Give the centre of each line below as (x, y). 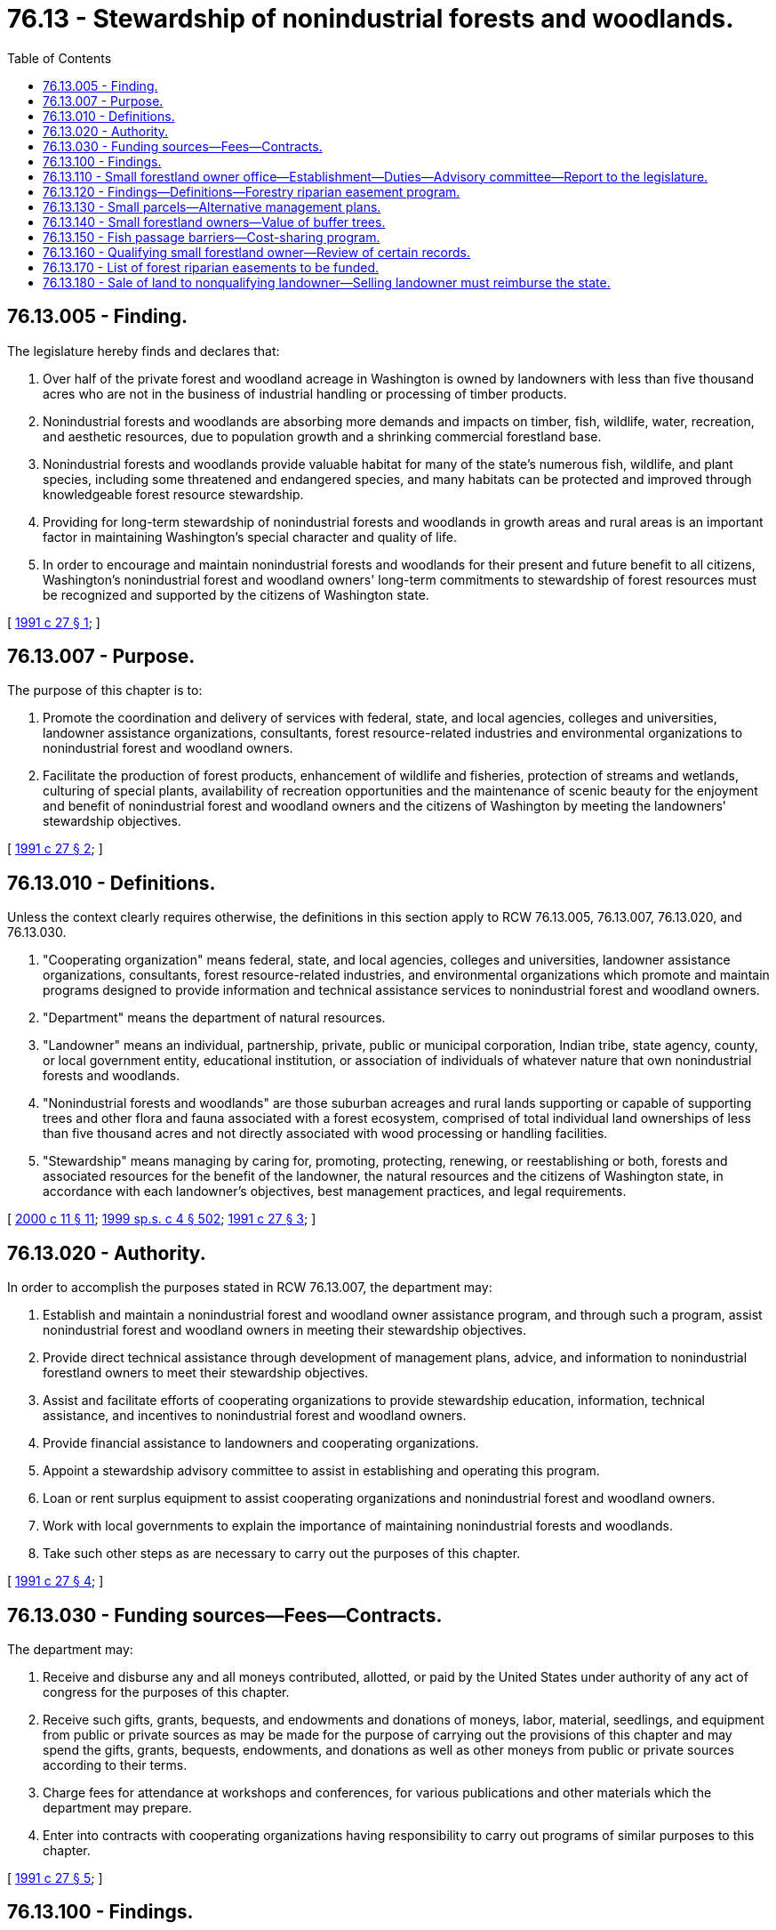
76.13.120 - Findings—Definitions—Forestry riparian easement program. (252, 191)
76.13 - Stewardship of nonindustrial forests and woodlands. (371, 19)
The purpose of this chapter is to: (105, 690)
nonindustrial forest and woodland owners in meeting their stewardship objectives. (285, 1330)
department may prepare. (117, 1807)
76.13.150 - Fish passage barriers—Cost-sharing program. (212, 237)
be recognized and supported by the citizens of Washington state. (236, 594)
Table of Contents (60, 58)
